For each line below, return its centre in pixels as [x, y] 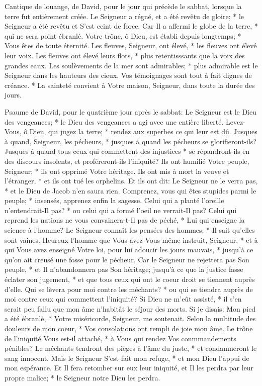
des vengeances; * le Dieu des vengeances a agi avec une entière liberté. [114, 121]
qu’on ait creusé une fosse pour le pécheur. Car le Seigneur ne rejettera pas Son [127, 259]
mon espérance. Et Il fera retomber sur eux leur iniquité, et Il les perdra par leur [129, 368]
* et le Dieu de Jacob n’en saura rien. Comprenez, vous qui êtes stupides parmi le [130, 190]
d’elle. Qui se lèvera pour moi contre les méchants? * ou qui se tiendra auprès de [129, 289]
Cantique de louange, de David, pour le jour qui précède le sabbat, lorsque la [123, 6]
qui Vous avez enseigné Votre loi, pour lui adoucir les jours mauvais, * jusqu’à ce [129, 250]
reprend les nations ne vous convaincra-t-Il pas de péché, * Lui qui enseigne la [125, 220]
